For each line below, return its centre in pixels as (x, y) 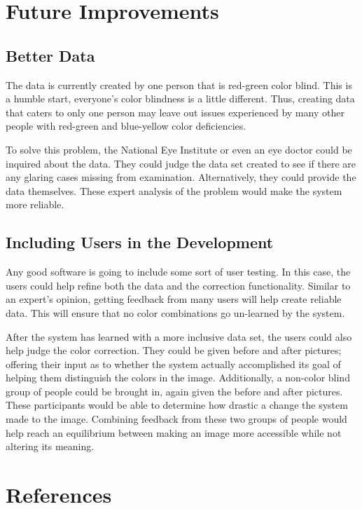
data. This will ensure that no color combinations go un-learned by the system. (175, 312)
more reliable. (35, 204)
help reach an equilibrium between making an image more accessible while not (174, 432)
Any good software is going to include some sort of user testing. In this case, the (178, 272)
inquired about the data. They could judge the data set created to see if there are (181, 163)
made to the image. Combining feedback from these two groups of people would (176, 419)
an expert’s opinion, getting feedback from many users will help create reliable (174, 299)
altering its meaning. (50, 446)
